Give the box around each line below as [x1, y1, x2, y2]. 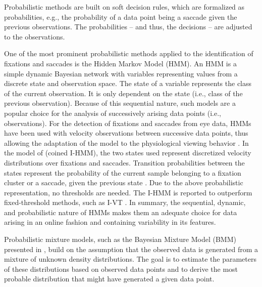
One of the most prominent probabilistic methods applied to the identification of [4, 48, 253, 59]
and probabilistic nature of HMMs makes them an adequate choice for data [4, 207, 237, 217]
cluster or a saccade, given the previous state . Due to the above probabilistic [4, 177, 243, 188]
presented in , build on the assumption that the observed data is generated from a [4, 243, 258, 254]
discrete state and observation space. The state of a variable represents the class [4, 78, 252, 89]
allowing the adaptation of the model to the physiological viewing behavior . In [4, 137, 249, 148]
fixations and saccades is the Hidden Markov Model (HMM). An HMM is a [4, 58, 237, 68]
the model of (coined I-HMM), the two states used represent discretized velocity [4, 147, 251, 158]
